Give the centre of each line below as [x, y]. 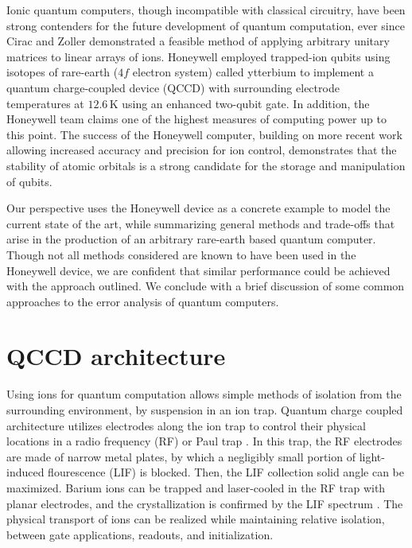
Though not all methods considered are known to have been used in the [181, 254]
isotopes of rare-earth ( [62, 72]
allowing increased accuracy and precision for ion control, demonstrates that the [202, 150]
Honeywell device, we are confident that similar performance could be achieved [198, 270]
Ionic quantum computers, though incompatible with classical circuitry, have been [206, 10]
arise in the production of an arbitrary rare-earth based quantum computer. [191, 239]
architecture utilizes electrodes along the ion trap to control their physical [186, 425]
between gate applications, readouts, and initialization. [140, 534]
